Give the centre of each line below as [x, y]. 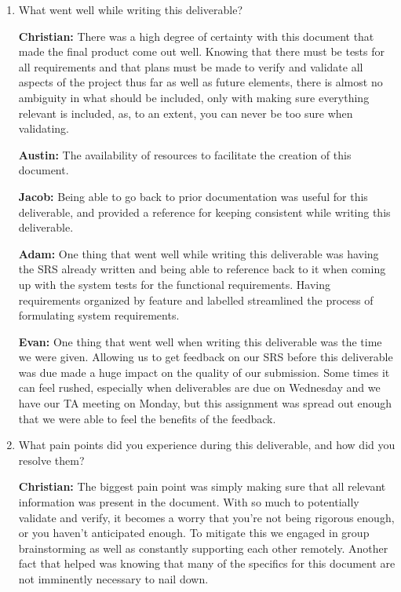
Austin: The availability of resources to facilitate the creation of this [185, 154]
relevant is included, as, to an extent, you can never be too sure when [186, 113]
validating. [44, 128]
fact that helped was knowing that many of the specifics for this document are [207, 563]
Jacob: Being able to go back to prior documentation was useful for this [193, 196]
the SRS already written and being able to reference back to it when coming [202, 269]
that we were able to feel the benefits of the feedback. [147, 418]
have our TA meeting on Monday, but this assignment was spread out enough [205, 403]
